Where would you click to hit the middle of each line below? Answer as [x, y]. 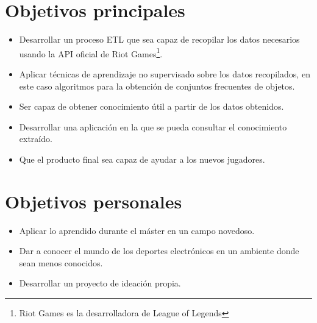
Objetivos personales [94, 201]
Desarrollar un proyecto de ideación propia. [100, 283]
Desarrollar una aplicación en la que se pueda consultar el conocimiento [153, 126]
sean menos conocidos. [61, 262]
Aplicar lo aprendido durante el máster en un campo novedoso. [137, 230]
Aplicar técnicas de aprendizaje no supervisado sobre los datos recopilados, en [165, 73]
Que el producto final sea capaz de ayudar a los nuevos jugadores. [142, 159]
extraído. [36, 139]
